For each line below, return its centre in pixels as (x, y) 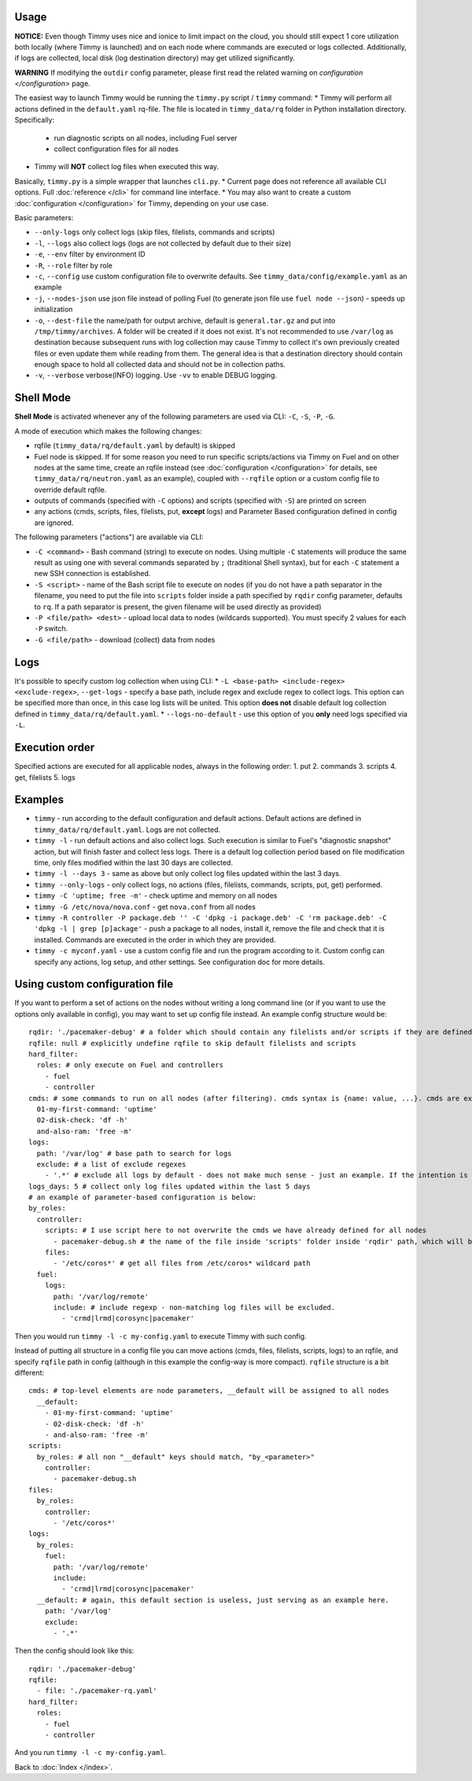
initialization (53, 309)
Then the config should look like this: (74, 1651)
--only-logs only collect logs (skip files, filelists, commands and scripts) (155, 232)
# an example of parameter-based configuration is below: (143, 1197)
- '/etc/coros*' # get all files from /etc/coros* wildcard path (182, 1264)
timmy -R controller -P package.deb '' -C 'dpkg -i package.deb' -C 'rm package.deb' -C (210, 918)
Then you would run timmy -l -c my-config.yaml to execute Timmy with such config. (160, 1336)
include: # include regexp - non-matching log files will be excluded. (194, 1307)
